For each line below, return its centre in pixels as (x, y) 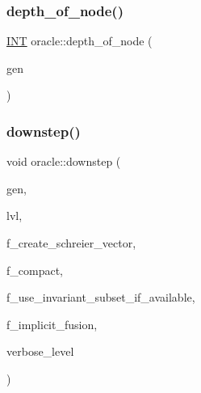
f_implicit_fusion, (52, 324)
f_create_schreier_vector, (71, 243)
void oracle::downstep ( (64, 161)
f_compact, (35, 270)
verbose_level (40, 351)
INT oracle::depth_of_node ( (80, 41)
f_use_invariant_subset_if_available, (101, 297)
